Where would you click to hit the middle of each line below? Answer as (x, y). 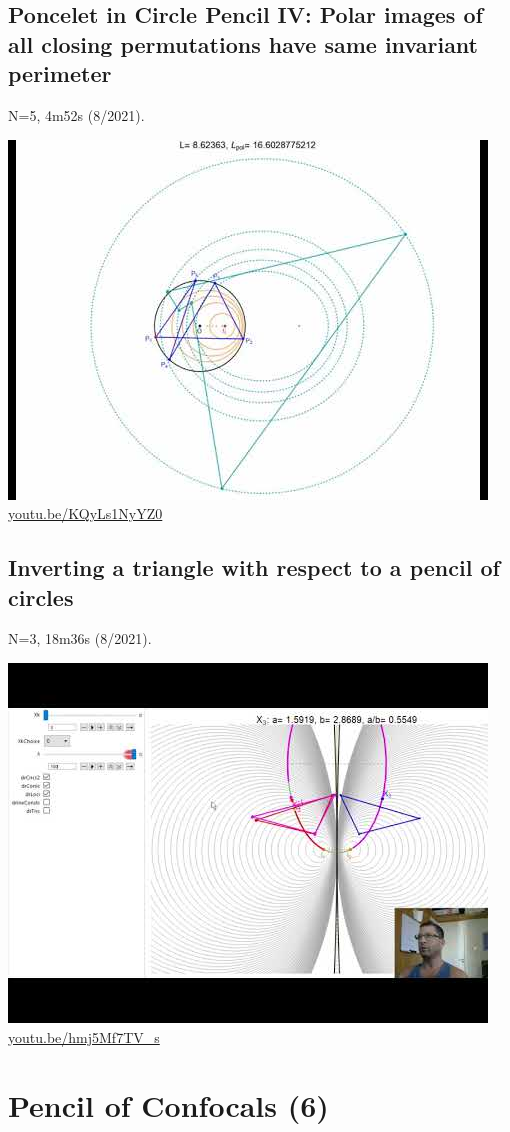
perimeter (60, 73)
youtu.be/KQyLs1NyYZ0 (85, 513)
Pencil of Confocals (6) (168, 1105)
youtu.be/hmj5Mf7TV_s (84, 1036)
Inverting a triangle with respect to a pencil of (254, 567)
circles (41, 596)
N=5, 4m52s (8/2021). (76, 114)
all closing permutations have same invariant (243, 43)
